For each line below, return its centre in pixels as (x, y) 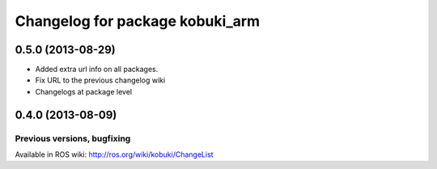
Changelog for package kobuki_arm (138, 21)
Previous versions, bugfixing (73, 138)
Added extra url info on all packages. (97, 70)
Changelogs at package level (84, 91)
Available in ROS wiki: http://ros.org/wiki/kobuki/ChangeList (114, 154)
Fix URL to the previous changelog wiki (100, 80)
